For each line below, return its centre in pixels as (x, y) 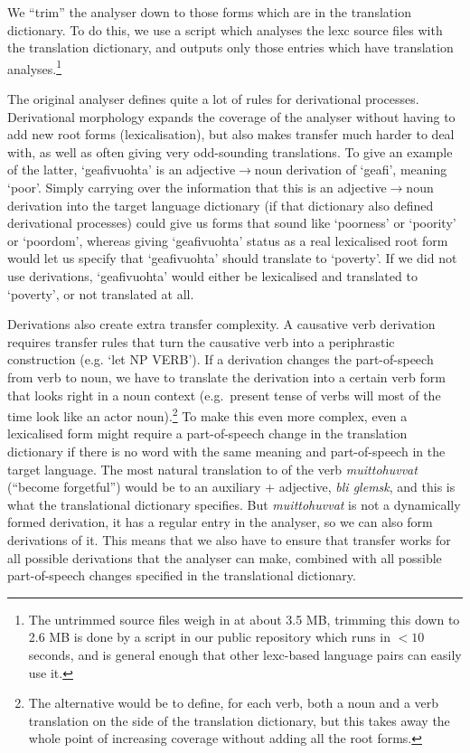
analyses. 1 (35, 67)
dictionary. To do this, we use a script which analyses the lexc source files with (225, 29)
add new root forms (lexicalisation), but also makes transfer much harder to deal (231, 134)
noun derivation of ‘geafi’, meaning (351, 169)
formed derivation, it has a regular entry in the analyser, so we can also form (220, 522)
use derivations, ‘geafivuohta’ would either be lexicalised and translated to (212, 275)
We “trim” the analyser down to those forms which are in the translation (209, 12)
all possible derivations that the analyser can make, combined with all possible (225, 557)
